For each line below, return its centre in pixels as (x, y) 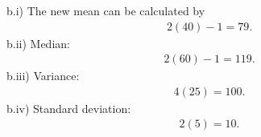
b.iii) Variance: (43, 76)
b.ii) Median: (38, 43)
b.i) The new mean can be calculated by (106, 10)
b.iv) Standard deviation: (69, 108)
